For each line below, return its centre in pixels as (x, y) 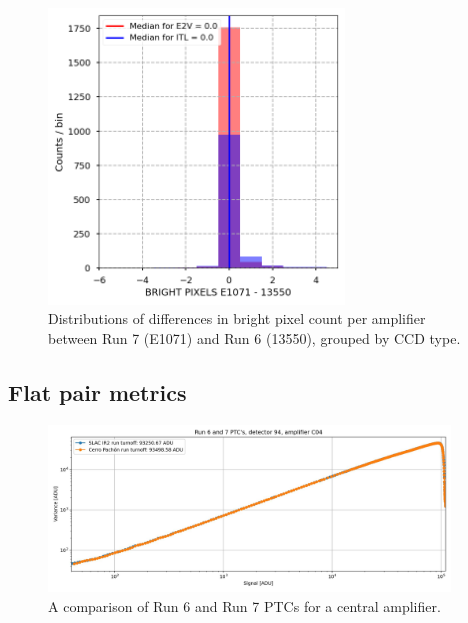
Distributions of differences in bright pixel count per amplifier (237, 318)
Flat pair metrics (97, 391)
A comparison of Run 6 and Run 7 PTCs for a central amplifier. (244, 605)
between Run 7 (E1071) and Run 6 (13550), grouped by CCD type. (254, 337)
